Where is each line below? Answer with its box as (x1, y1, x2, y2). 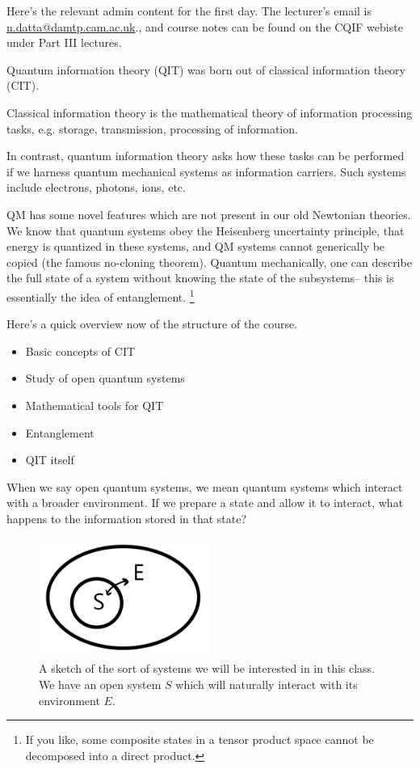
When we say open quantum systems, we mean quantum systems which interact (6, 478, 403, 495)
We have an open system (39, 675, 162, 692)
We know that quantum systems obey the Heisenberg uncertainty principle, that (6, 222, 405, 239)
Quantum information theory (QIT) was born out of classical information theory (6, 61, 405, 78)
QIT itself (25, 451, 74, 468)
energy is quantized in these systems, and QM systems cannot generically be (6, 238, 385, 255)
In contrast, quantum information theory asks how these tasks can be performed (6, 147, 405, 164)
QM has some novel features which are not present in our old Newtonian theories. (6, 205, 411, 222)
